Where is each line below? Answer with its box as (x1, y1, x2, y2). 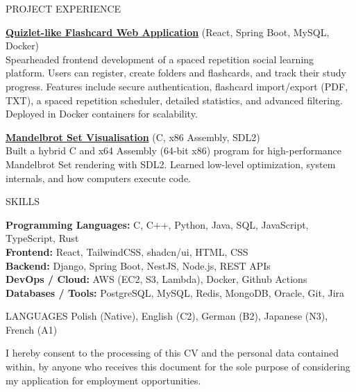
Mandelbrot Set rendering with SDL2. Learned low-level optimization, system (6, 156, 336, 171)
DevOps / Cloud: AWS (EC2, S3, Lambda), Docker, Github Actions (6, 272, 307, 286)
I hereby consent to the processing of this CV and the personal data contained (6, 345, 339, 360)
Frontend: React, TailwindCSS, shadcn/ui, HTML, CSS (6, 244, 248, 259)
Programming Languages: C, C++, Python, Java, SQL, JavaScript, (6, 217, 309, 231)
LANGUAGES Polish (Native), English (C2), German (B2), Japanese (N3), (6, 309, 328, 323)
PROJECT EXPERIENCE (6, 1, 121, 15)
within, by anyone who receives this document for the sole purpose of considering (6, 359, 350, 374)
